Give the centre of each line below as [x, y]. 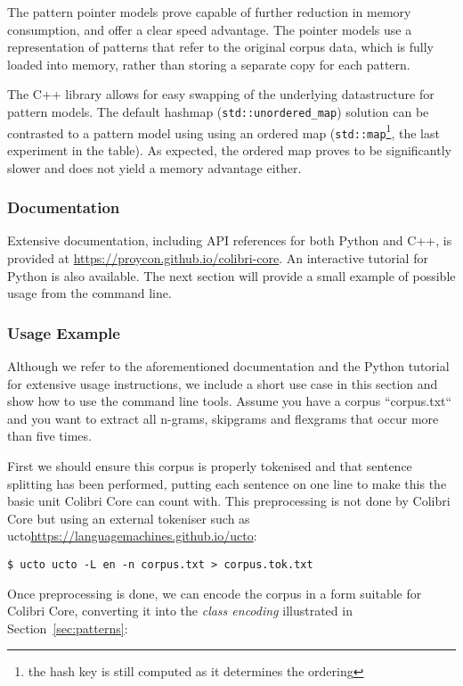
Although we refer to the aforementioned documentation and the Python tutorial [228, 365]
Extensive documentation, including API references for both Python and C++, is [230, 240]
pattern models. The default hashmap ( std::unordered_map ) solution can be [218, 111]
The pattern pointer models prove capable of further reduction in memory [209, 12]
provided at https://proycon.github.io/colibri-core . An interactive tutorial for [218, 257]
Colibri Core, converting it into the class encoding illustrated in [180, 611]
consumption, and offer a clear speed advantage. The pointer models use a [210, 29]
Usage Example [64, 332]
